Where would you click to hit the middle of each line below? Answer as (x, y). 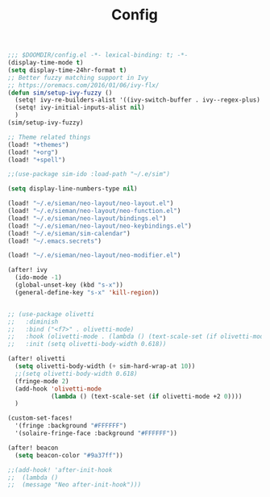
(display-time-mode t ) (46, 63)
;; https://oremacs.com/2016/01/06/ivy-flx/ (83, 85)
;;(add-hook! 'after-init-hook (60, 470)
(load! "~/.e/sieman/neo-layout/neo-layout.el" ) (91, 203)
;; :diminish (33, 322)
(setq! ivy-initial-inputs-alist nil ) (80, 108)
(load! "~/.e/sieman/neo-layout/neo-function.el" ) (94, 211)
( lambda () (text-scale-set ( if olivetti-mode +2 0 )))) (146, 396)
